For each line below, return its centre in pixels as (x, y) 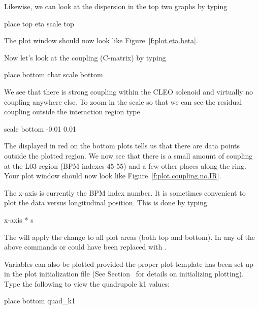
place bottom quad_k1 (40, 301)
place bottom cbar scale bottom (54, 74)
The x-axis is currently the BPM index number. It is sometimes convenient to (125, 192)
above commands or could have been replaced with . (85, 247)
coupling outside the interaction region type (72, 112)
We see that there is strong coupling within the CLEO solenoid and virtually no (129, 91)
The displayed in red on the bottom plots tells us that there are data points (122, 146)
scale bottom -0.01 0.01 (40, 128)
